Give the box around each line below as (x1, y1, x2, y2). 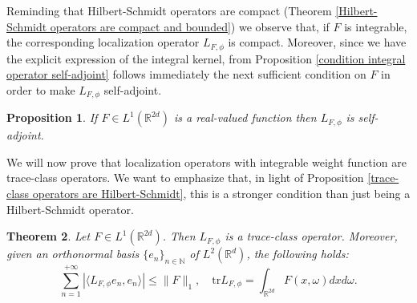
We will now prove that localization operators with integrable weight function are (6, 153, 407, 170)
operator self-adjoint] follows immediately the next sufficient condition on (6, 66, 366, 83)
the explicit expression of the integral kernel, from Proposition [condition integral (6, 50, 406, 67)
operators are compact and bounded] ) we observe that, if (50, 18, 330, 34)
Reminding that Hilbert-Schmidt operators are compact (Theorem (6, 2, 332, 18)
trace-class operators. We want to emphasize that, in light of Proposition (6, 169, 364, 186)
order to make (6, 81, 75, 98)
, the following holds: (246, 245, 349, 262)
